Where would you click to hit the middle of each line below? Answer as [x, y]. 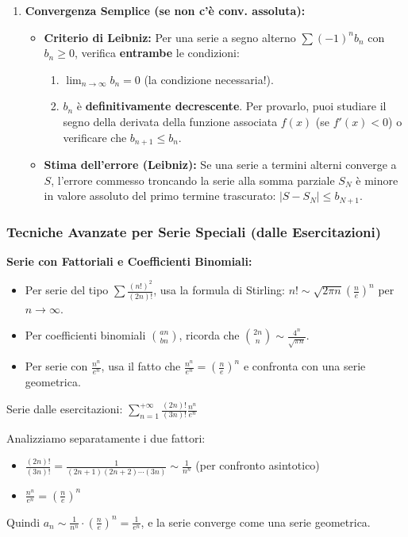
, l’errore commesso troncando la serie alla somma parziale [193, 180]
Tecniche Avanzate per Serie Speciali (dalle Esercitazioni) [194, 231]
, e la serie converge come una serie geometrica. [256, 522]
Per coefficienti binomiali [85, 335]
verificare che [95, 137]
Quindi [23, 522]
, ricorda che [209, 335]
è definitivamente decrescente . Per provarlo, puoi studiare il [231, 106]
